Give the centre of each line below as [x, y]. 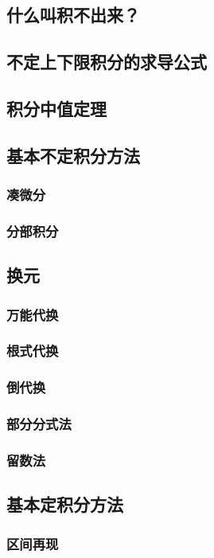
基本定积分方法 [65, 504]
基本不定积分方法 [73, 155]
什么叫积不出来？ [73, 15]
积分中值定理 [56, 108]
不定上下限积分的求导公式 [107, 62]
